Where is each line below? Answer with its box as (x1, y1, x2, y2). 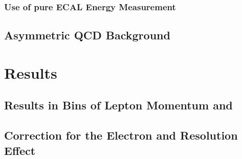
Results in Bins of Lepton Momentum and (4, 97, 233, 113)
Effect (4, 142, 36, 158)
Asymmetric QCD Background (4, 27, 170, 43)
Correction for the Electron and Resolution (4, 127, 238, 143)
